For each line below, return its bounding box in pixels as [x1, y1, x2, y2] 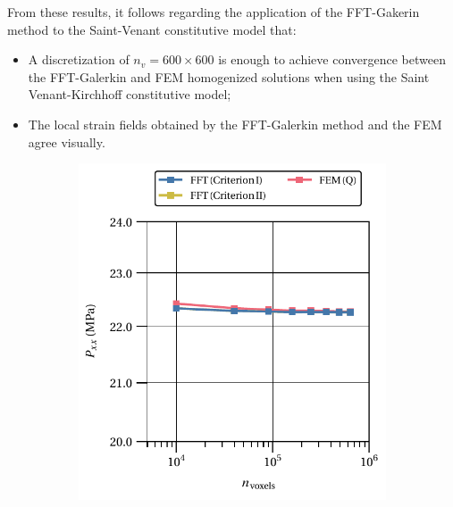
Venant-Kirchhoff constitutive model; [28, 85, 231, 104]
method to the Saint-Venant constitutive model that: [7, 20, 297, 38]
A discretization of [28, 50, 130, 69]
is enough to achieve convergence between [218, 50, 446, 69]
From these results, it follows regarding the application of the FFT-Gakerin [7, 3, 420, 21]
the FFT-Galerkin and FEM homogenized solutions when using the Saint [28, 67, 430, 86]
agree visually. [28, 132, 105, 151]
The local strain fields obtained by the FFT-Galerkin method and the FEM [28, 114, 442, 133]
